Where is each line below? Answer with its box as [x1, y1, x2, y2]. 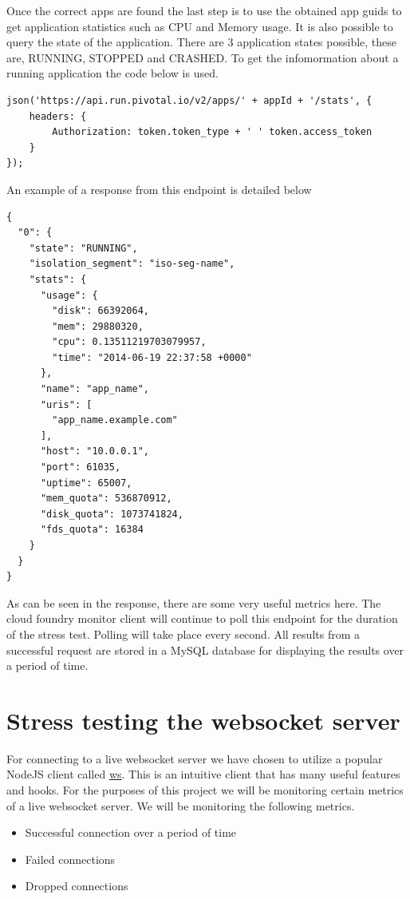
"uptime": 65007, [40, 477, 132, 489]
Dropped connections [25, 877, 128, 894]
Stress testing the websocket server [6, 703, 400, 736]
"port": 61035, [40, 461, 121, 473]
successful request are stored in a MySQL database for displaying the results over [6, 641, 404, 658]
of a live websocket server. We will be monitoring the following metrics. [6, 797, 355, 814]
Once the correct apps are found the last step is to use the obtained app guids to [6, 2, 402, 18]
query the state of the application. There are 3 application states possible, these [6, 34, 397, 50]
